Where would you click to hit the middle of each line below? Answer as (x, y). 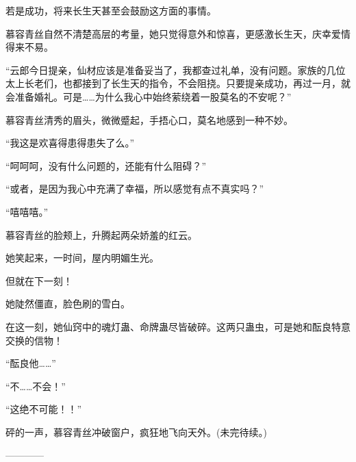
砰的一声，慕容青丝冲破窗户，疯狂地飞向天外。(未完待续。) (136, 432)
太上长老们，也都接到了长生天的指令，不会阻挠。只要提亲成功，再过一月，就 (178, 83)
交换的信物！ (34, 340)
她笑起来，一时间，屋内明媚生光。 (82, 258)
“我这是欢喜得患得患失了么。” (70, 143)
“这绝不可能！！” (44, 409)
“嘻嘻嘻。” (27, 211)
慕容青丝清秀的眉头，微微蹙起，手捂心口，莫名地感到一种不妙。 (149, 119)
